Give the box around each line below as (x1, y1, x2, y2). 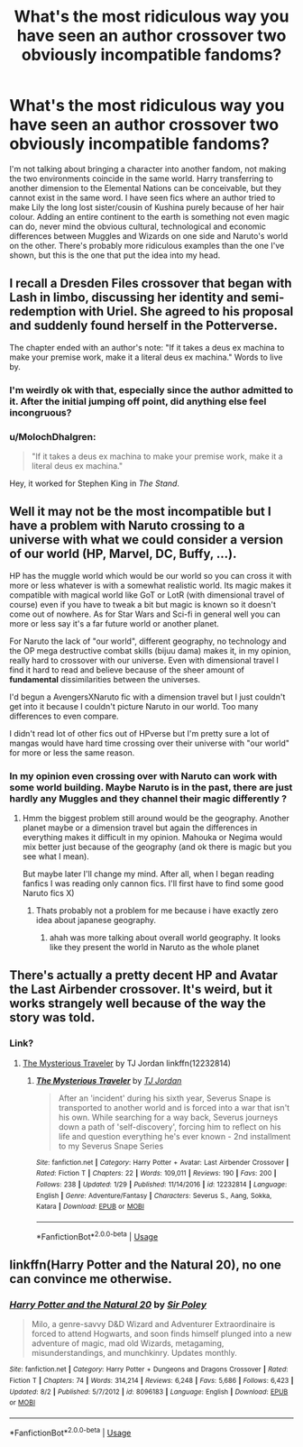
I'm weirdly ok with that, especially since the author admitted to (9, 383, 294, 396)
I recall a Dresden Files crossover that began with (9, 276, 292, 291)
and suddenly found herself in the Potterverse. (9, 318, 278, 334)
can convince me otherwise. (9, 1271, 173, 1287)
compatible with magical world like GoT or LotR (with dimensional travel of (9, 589, 285, 600)
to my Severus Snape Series (58, 1140, 164, 1151)
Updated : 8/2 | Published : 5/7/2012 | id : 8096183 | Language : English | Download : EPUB (9, 1387, 289, 1397)
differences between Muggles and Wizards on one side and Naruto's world (9, 230, 289, 241)
